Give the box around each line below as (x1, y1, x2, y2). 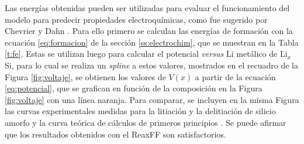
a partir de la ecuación (195, 70, 276, 83)
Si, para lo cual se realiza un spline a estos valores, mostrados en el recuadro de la (5, 59, 298, 71)
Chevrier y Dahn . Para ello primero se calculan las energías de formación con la (5, 25, 293, 37)
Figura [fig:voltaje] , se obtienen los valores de (5, 70, 166, 83)
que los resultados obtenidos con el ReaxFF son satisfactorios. (5, 128, 226, 140)
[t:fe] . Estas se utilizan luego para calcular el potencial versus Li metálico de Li (5, 47, 288, 60)
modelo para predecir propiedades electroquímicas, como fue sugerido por (5, 13, 268, 25)
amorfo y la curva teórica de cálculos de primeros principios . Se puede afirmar (5, 116, 286, 128)
